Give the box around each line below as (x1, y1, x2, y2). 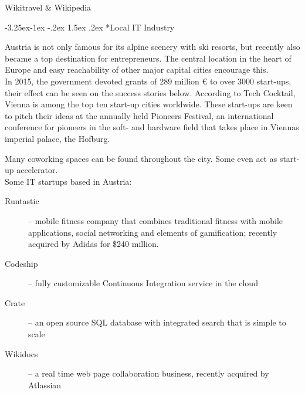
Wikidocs (5, 347, 38, 360)
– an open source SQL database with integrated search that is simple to (28, 316, 286, 328)
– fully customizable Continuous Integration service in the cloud (28, 277, 258, 289)
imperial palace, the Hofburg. (5, 132, 110, 144)
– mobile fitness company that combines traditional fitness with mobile (28, 214, 283, 226)
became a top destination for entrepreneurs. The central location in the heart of (5, 52, 292, 64)
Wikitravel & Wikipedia (5, 1, 91, 13)
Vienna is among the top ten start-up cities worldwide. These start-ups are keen (5, 98, 293, 110)
